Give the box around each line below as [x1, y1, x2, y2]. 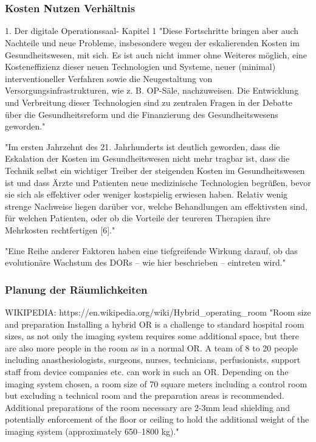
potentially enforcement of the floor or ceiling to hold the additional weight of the [5, 413, 309, 426]
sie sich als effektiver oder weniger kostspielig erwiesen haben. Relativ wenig [5, 188, 288, 201]
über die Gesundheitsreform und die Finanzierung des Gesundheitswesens [5, 108, 278, 120]
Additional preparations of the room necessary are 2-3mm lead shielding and [5, 401, 290, 413]
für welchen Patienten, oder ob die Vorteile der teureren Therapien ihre [5, 212, 270, 224]
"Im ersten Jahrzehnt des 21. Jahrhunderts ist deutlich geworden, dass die [5, 140, 280, 153]
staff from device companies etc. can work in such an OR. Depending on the [5, 365, 289, 378]
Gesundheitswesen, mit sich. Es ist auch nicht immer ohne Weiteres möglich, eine [5, 48, 307, 61]
